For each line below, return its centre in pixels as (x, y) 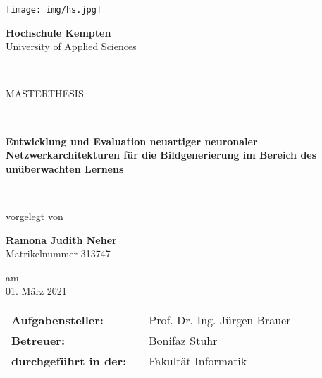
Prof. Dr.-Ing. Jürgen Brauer (220, 319)
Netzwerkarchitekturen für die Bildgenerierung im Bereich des (161, 155)
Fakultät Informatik (198, 360)
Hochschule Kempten (58, 32)
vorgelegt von (35, 216)
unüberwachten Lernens (65, 168)
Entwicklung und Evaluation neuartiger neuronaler (132, 141)
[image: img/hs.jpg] (54, 10)
